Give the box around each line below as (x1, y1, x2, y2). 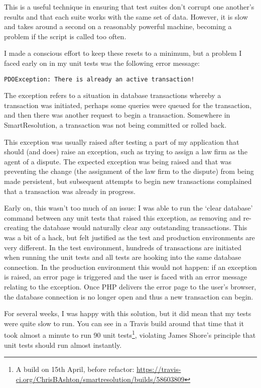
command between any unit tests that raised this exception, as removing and (4, 212, 241, 223)
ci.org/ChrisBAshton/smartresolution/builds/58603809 (16, 373, 185, 384)
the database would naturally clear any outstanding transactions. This (31, 222, 247, 233)
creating (4, 222, 29, 233)
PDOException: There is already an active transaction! (4, 75, 195, 83)
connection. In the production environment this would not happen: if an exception (4, 261, 257, 272)
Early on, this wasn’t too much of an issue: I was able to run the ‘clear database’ (4, 203, 253, 213)
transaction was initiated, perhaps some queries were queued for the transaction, (4, 100, 252, 110)
